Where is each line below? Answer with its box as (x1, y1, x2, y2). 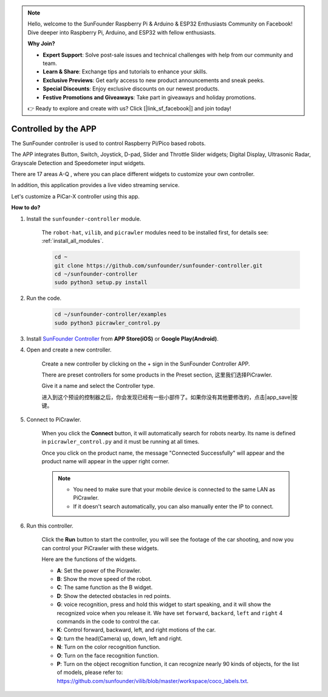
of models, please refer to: (56, 668, 123, 676)
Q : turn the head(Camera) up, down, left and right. (56, 634, 183, 642)
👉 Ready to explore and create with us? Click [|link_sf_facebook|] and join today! (27, 104, 231, 112)
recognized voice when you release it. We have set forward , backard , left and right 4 (56, 609, 283, 616)
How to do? (11, 204, 41, 211)
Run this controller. (26, 522, 74, 529)
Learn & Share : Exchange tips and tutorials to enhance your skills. (43, 68, 208, 75)
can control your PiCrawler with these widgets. (41, 544, 159, 552)
